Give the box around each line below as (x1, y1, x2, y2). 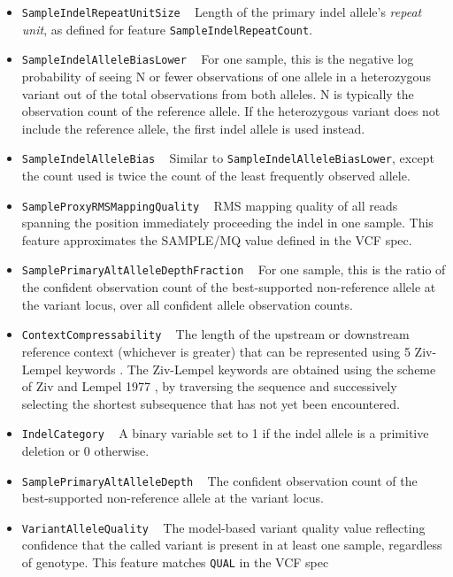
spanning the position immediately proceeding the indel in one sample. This (21, 213, 434, 232)
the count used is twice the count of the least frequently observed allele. (21, 166, 411, 184)
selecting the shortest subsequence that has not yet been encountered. (21, 394, 400, 412)
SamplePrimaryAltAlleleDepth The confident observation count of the (21, 471, 418, 489)
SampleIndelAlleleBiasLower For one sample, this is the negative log (21, 50, 414, 68)
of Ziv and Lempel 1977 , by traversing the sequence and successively (21, 377, 397, 396)
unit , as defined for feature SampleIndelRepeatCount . (21, 19, 313, 38)
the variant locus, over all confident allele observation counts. (21, 295, 353, 313)
